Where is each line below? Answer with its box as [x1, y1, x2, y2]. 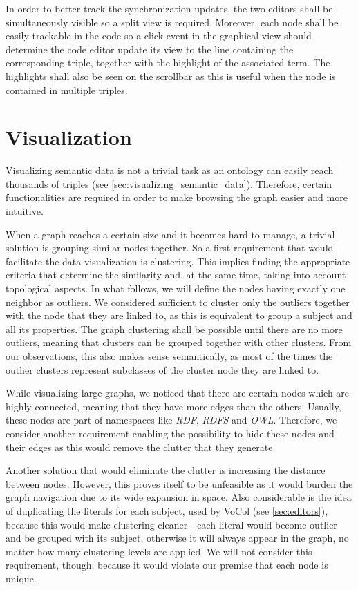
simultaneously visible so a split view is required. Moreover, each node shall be [6, 15, 339, 29]
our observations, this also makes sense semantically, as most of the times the [6, 349, 333, 363]
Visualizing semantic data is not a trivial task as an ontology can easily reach [6, 163, 334, 178]
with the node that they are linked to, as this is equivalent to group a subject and [6, 308, 352, 323]
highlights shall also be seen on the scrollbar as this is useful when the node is [6, 68, 336, 83]
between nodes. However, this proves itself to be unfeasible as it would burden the [6, 476, 353, 491]
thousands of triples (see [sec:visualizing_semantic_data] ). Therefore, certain [6, 176, 332, 191]
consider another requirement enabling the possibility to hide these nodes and [6, 426, 335, 440]
